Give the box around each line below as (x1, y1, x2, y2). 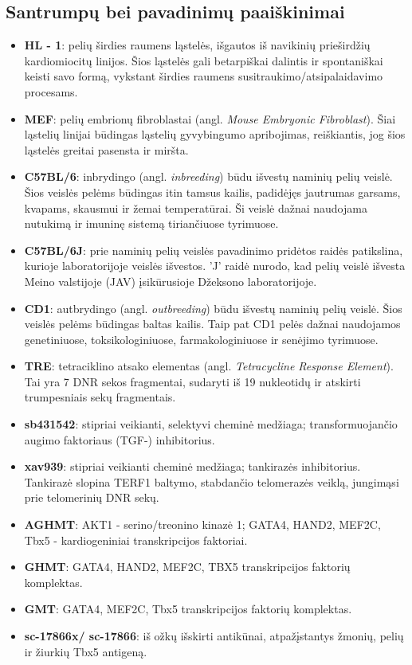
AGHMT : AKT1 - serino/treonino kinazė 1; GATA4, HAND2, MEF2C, (24, 516, 381, 533)
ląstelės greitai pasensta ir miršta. (24, 141, 189, 158)
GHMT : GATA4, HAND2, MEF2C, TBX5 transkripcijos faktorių (24, 558, 351, 575)
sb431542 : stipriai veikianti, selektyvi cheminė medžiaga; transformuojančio (24, 416, 398, 432)
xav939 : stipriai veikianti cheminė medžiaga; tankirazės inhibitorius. (24, 458, 361, 475)
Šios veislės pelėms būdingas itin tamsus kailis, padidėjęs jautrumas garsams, (24, 183, 401, 200)
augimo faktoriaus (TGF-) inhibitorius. (24, 431, 215, 448)
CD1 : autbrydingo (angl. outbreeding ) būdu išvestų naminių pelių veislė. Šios (24, 299, 402, 316)
